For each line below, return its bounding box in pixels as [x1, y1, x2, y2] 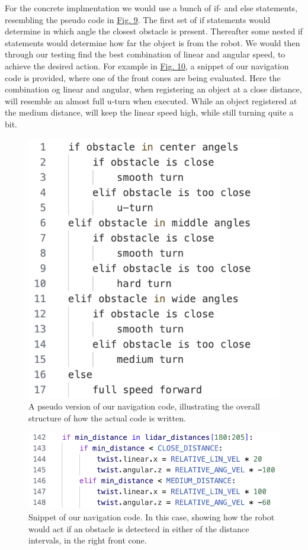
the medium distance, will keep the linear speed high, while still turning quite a [5, 106, 294, 119]
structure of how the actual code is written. [28, 411, 186, 424]
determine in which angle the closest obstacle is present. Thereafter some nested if [5, 25, 303, 37]
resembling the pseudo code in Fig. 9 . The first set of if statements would [5, 13, 271, 25]
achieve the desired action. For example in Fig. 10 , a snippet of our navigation [5, 59, 289, 72]
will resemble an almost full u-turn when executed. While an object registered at [5, 94, 297, 107]
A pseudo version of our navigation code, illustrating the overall [28, 400, 260, 412]
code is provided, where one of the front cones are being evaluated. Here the [5, 71, 281, 84]
